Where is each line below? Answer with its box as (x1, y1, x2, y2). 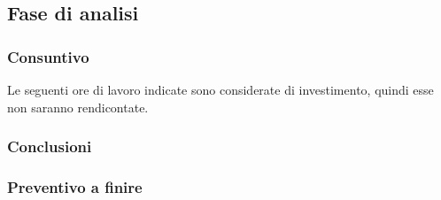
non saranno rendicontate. (7, 97, 149, 116)
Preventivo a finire (7, 175, 143, 197)
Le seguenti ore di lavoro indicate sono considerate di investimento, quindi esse (7, 81, 434, 98)
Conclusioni (7, 135, 92, 158)
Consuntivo (7, 45, 89, 67)
